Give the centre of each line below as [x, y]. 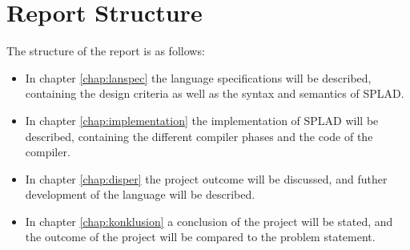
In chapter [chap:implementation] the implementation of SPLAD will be [202, 120]
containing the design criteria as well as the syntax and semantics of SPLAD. [215, 93]
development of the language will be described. [140, 194]
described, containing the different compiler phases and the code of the [199, 136]
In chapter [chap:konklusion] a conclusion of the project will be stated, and [209, 221]
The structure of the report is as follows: [106, 51]
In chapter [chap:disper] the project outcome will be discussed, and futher [206, 178]
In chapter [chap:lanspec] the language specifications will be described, [198, 77]
